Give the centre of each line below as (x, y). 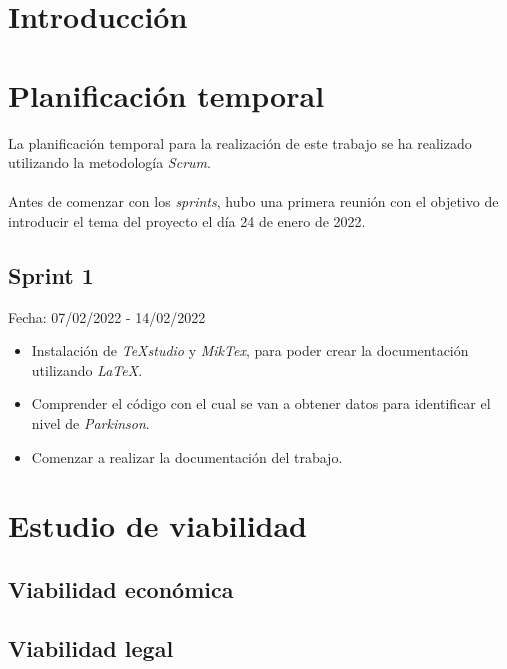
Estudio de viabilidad (158, 525)
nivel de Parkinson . (90, 423)
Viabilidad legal (91, 647)
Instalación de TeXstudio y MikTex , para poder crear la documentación (250, 350)
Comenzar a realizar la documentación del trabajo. (187, 456)
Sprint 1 (51, 274)
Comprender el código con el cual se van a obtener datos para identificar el (261, 403)
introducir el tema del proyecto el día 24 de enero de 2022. (187, 220)
